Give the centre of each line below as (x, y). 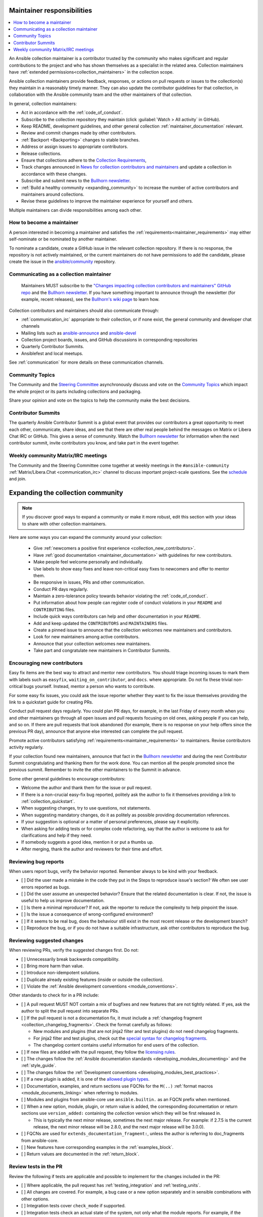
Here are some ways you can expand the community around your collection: (86, 537)
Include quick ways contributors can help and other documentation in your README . (117, 616)
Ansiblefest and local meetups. (52, 353)
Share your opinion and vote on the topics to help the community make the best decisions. (100, 400)
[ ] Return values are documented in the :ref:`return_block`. (80, 1154)
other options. (35, 1199)
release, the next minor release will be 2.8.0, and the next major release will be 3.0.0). (119, 1126)
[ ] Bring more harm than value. (52, 966)
